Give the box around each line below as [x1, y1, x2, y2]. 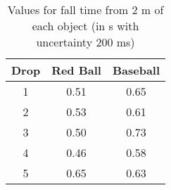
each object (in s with [32, 18, 139, 34]
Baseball [112, 62, 160, 78]
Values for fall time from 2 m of [7, 1, 164, 18]
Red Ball [51, 62, 101, 78]
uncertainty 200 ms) [36, 34, 135, 50]
